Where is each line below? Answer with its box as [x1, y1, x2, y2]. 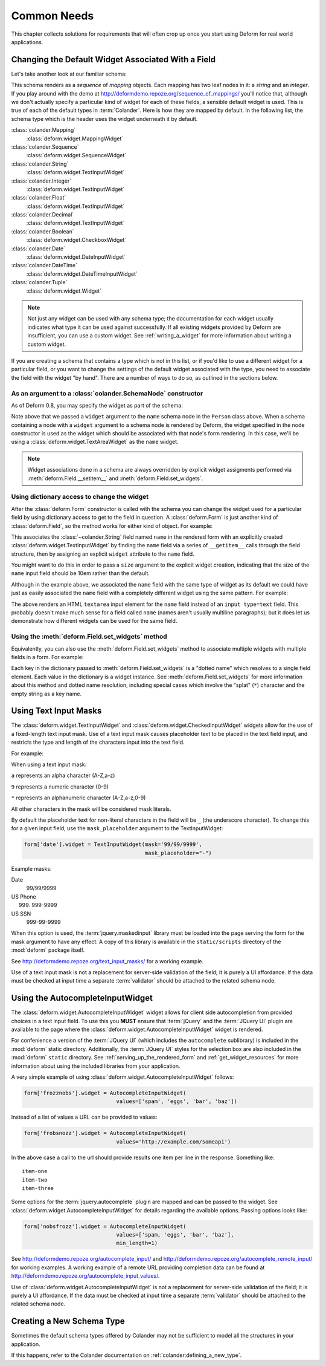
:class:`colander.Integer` [11, 177, 72, 184]
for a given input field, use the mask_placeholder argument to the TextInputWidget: [11, 825, 223, 832]
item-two [22, 1176, 48, 1183]
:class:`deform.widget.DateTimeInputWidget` [26, 270, 138, 278]
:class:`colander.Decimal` [11, 211, 74, 218]
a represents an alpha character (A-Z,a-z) [11, 772, 115, 779]
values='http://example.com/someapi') [116, 1138, 231, 1145]
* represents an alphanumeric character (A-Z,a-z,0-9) [11, 794, 146, 801]
